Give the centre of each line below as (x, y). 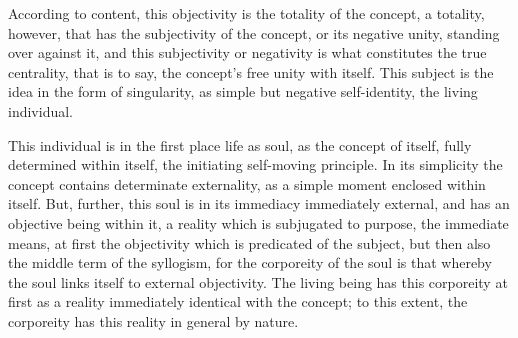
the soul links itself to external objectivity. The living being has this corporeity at (258, 281)
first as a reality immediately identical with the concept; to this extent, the (238, 301)
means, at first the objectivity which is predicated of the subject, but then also (249, 242)
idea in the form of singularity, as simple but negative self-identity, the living (243, 91)
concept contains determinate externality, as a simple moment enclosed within (247, 183)
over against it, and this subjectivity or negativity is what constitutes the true (247, 52)
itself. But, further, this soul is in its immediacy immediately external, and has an (259, 203)
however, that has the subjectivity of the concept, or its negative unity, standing (254, 32)
